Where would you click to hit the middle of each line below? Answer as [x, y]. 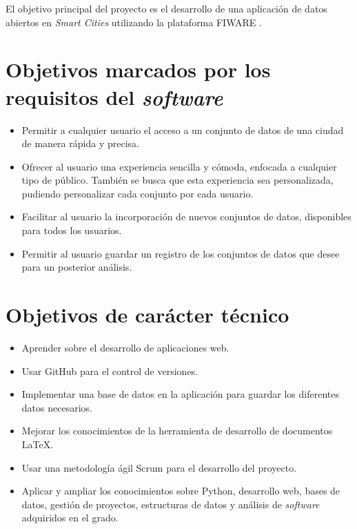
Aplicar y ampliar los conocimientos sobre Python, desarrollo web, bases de [181, 491]
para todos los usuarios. [72, 230]
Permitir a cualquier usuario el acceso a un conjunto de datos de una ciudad [183, 129]
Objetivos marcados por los [138, 69]
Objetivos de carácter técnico [147, 315]
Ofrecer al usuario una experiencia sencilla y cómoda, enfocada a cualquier [179, 166]
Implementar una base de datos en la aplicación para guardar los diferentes [180, 394]
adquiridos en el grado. [70, 518]
